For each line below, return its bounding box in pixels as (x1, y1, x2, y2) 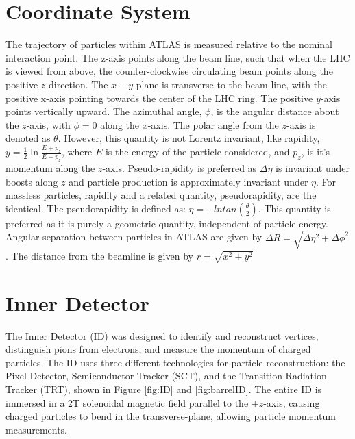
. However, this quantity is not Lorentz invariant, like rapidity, (58, 131, 320, 145)
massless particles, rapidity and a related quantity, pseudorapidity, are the (5, 188, 317, 202)
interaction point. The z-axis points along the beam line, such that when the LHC (5, 50, 350, 64)
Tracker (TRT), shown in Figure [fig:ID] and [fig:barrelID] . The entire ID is (5, 382, 322, 397)
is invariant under (276, 160, 350, 175)
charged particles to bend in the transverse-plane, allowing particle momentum (5, 409, 336, 423)
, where (61, 145, 93, 159)
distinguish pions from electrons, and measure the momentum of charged (5, 342, 311, 356)
